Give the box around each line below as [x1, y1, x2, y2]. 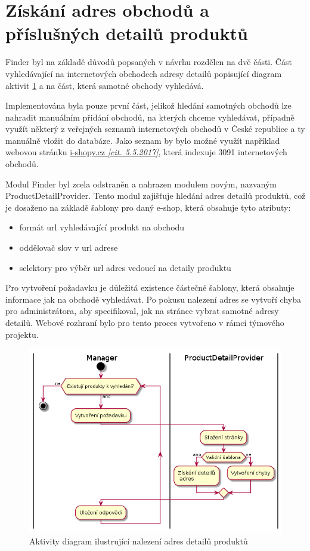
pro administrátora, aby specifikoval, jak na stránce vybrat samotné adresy [5, 304, 279, 317]
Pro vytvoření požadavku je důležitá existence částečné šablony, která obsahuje [5, 281, 294, 294]
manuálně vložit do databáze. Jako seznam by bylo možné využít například [5, 134, 280, 146]
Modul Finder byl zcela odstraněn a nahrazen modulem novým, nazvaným [5, 177, 277, 190]
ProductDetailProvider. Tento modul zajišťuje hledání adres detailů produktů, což [5, 189, 306, 202]
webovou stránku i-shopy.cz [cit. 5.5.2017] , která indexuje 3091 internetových [5, 146, 287, 158]
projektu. [5, 328, 39, 340]
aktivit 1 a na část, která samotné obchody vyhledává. [5, 79, 204, 91]
